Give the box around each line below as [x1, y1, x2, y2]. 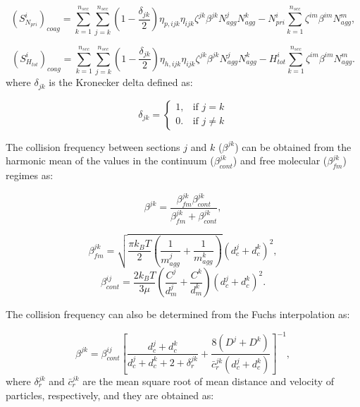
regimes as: [6, 167, 54, 182]
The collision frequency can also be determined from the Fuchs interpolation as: [6, 307, 350, 322]
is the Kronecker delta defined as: [49, 75, 193, 90]
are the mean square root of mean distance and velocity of [82, 374, 335, 389]
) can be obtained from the [235, 139, 352, 154]
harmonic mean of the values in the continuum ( [6, 153, 214, 168]
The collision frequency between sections [6, 139, 180, 154]
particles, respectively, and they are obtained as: [6, 387, 214, 402]
